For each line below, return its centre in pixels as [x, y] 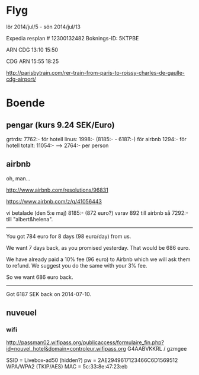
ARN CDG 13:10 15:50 [32, 50]
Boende [26, 103]
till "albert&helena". [30, 219]
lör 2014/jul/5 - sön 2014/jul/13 [44, 27]
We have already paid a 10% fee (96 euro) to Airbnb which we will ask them [98, 259]
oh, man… [18, 178]
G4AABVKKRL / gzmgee [157, 349]
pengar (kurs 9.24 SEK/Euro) [60, 125]
